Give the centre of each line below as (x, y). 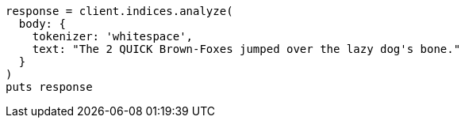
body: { (42, 24)
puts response (49, 87)
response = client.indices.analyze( (119, 11)
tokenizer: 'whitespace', (113, 36)
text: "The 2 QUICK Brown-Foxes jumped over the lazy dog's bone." (246, 49)
